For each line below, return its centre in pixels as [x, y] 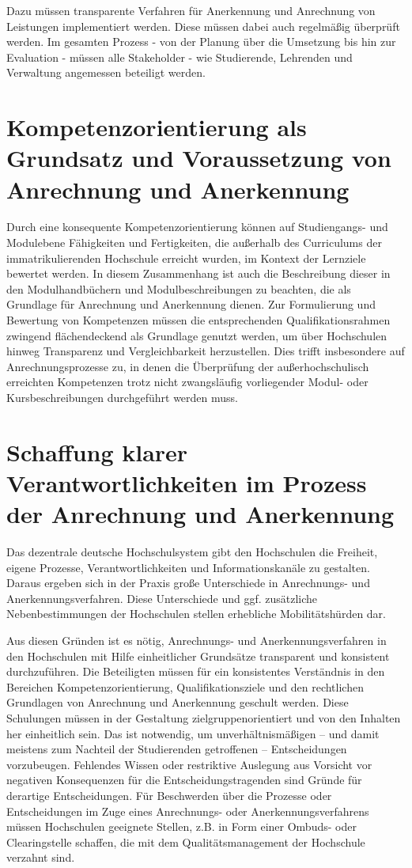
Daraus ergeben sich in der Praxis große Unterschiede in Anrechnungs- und [188, 583]
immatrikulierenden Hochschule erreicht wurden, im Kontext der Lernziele [186, 258]
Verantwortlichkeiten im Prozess [187, 482]
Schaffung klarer [97, 451]
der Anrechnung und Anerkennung [200, 514]
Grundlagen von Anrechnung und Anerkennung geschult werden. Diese [178, 702]
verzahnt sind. [41, 857]
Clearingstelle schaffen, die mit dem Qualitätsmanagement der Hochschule [186, 841]
